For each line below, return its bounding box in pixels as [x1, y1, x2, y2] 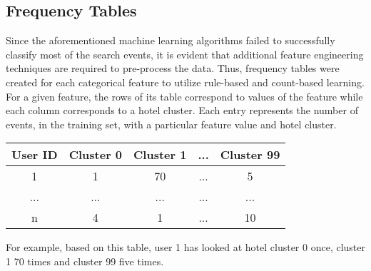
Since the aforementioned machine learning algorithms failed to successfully [6, 33, 335, 48]
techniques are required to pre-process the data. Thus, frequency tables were [6, 61, 340, 76]
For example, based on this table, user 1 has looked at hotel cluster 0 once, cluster [6, 240, 365, 255]
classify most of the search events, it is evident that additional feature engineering [6, 46, 364, 61]
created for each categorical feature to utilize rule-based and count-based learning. [6, 74, 365, 89]
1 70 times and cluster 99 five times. [6, 253, 164, 268]
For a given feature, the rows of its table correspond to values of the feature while [6, 88, 363, 103]
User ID [11, 146, 58, 163]
